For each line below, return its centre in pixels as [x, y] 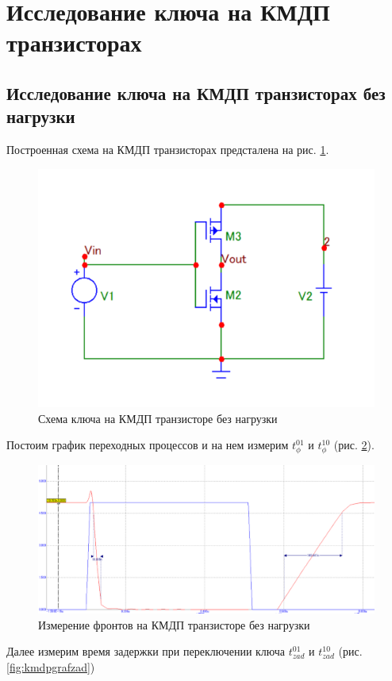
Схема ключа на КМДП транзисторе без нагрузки [158, 418]
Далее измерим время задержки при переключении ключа [146, 651]
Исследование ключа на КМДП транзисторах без [196, 92]
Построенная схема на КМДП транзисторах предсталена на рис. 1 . [168, 150]
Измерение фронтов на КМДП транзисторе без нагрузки [174, 624]
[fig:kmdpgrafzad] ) [51, 666]
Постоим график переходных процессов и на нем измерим [148, 445]
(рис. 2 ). [354, 445]
